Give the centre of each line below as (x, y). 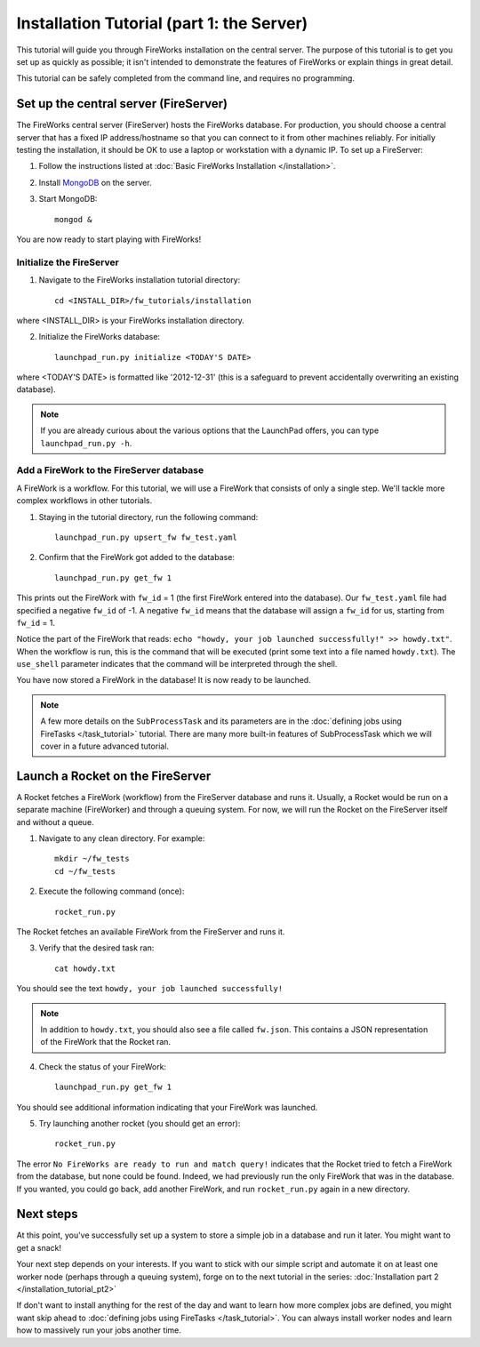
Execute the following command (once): (112, 891)
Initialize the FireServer (68, 262)
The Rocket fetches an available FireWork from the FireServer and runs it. (151, 932)
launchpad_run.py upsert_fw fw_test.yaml (146, 537)
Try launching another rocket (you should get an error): (140, 1123)
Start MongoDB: (68, 199)
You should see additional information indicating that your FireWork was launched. (167, 1107)
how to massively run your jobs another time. (99, 1330)
